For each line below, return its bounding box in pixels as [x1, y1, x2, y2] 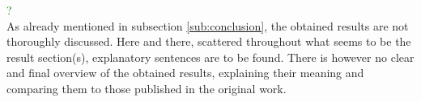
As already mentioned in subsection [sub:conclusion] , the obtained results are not [6, 17, 409, 34]
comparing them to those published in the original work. [6, 80, 287, 96]
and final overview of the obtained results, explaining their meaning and [6, 64, 364, 81]
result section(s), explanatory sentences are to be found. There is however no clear [6, 48, 415, 65]
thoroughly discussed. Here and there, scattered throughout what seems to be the [6, 33, 411, 50]
